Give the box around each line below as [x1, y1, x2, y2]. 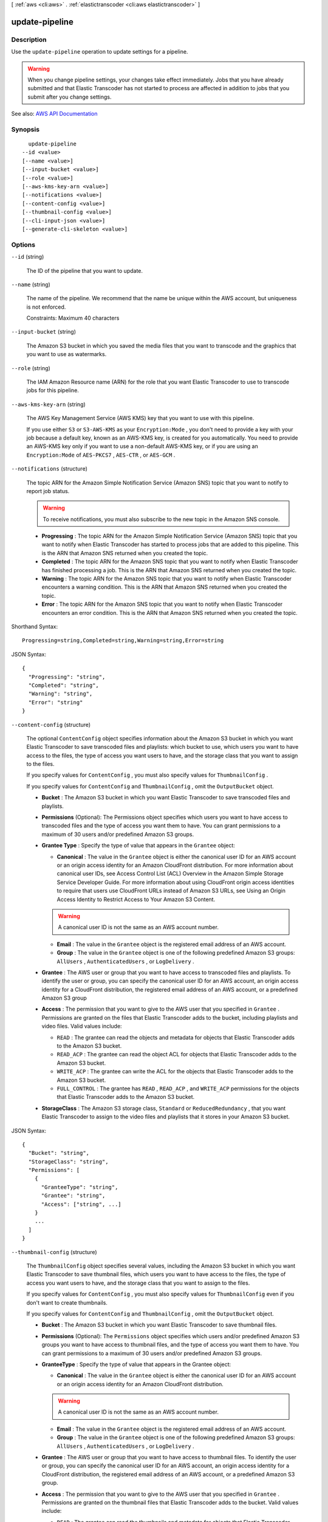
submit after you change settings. [27, 93, 112, 100]
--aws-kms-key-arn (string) [11, 401, 86, 408]
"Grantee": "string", [41, 1192, 106, 1199]
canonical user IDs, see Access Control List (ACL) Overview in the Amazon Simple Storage [56, 870, 284, 877]
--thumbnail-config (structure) [11, 1248, 97, 1255]
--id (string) [11, 253, 44, 261]
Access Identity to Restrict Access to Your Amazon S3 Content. [56, 896, 216, 903]
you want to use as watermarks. [26, 351, 107, 358]
